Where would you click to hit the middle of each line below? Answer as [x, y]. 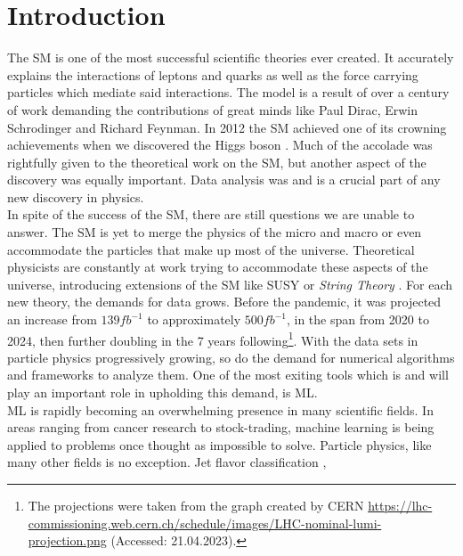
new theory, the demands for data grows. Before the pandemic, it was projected [224, 302]
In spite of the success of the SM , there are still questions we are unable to [211, 214]
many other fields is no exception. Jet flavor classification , [167, 462]
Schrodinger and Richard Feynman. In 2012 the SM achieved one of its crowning [227, 127]
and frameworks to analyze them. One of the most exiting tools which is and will [228, 375]
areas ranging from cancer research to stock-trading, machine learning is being [221, 427]
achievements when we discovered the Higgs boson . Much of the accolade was [220, 145]
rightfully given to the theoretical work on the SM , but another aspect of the [217, 162]
